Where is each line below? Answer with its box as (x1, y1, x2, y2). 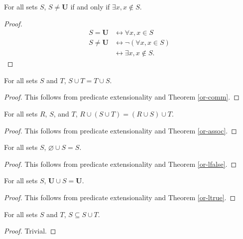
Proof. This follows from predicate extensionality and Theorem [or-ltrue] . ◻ (4, 192, 236, 203)
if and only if (70, 1, 110, 11)
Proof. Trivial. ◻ (4, 226, 56, 236)
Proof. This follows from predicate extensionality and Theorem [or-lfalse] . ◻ (4, 158, 237, 169)
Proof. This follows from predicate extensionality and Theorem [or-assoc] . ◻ (4, 125, 237, 135)
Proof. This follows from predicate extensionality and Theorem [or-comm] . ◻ (4, 92, 240, 102)
